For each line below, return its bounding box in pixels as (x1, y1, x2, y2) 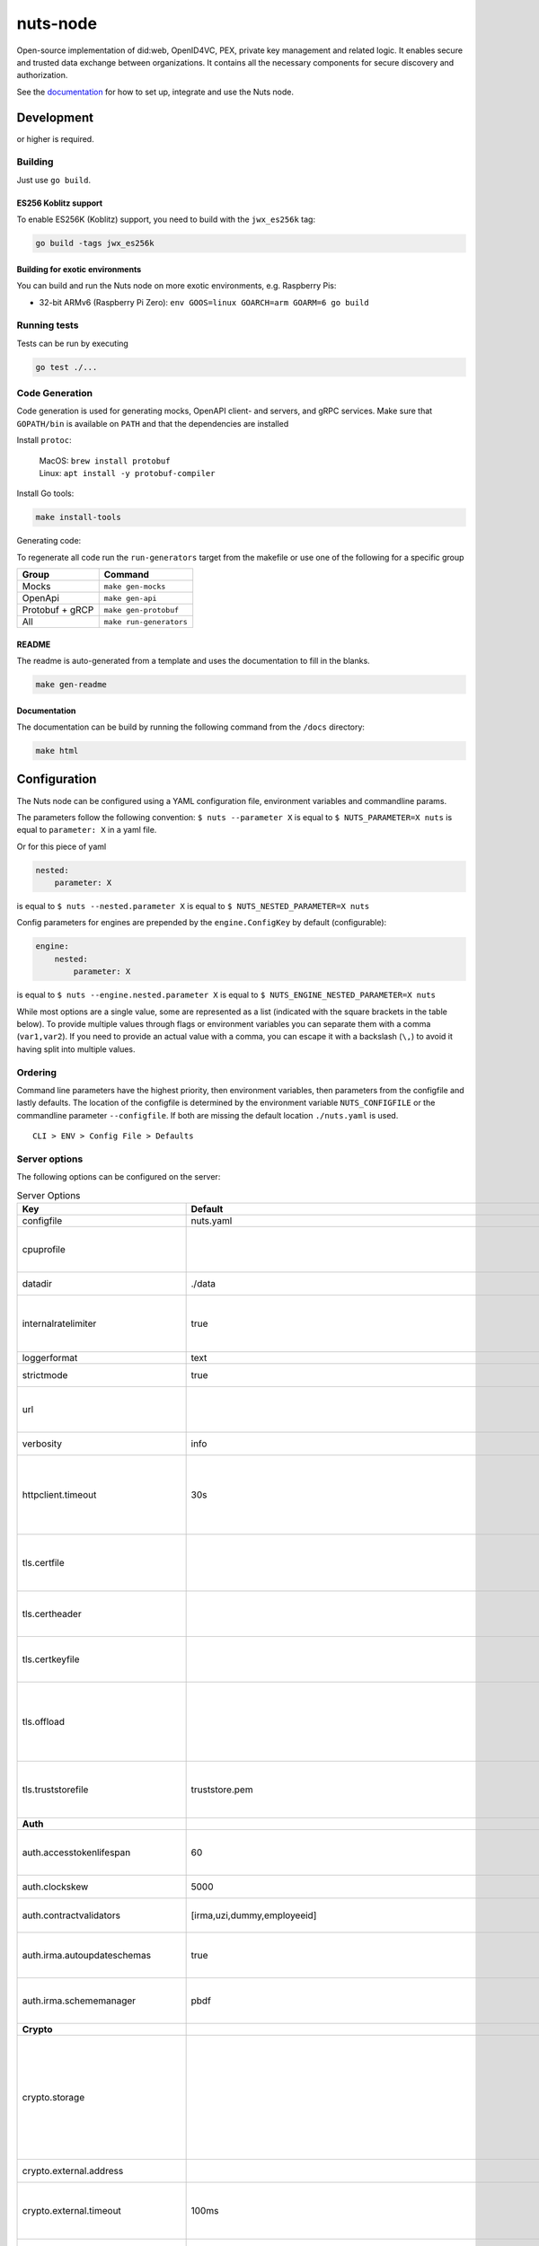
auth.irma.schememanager (22, 1994, 137, 2007)
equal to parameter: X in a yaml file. (16, 825, 157, 836)
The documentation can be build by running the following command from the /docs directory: (16, 721, 366, 732)
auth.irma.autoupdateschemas (22, 1949, 152, 1961)
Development (16, 110, 94, 125)
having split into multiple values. (16, 1043, 136, 1055)
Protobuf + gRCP (22, 604, 94, 616)
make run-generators (103, 616, 188, 626)
